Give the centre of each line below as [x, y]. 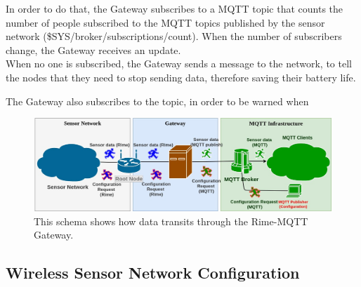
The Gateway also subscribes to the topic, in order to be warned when [157, 101]
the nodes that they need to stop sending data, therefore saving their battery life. [181, 77]
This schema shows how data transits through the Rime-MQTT [171, 221]
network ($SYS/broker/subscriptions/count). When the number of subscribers [174, 36]
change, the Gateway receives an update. [93, 49]
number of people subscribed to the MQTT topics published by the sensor [165, 22]
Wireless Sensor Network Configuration [153, 273]
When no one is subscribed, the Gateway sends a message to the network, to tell [179, 64]
